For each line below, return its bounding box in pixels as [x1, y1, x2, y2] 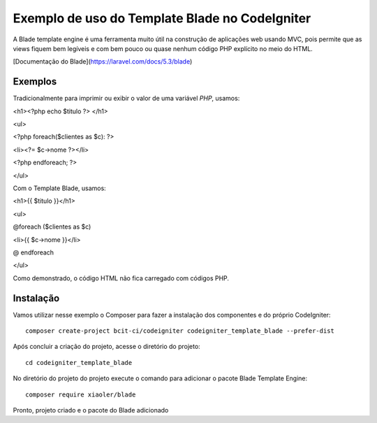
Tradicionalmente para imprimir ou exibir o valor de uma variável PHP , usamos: [13, 94, 240, 103]
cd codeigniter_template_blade [25, 359, 133, 366]
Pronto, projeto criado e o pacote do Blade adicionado [13, 406, 169, 414]
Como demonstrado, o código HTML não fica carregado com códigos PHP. [13, 273, 230, 282]
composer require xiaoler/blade [25, 390, 136, 399]
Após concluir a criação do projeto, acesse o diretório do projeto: [13, 343, 200, 351]
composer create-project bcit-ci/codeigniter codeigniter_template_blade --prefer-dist [25, 327, 335, 335]
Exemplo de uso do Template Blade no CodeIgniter [13, 10, 311, 26]
